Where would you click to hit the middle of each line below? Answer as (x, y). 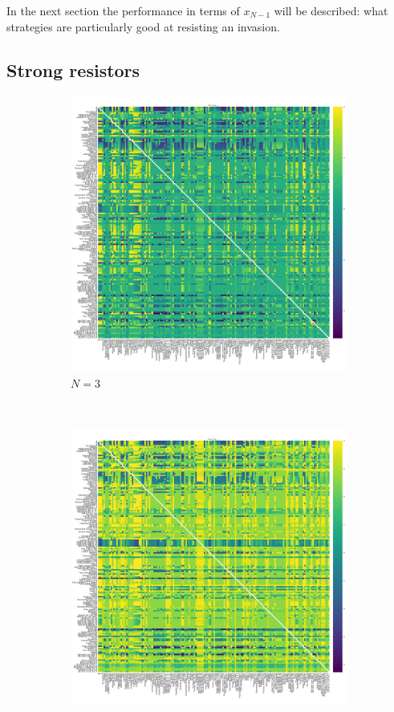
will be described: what (331, 10)
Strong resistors (73, 69)
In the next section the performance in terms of (123, 10)
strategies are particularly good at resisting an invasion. (143, 26)
